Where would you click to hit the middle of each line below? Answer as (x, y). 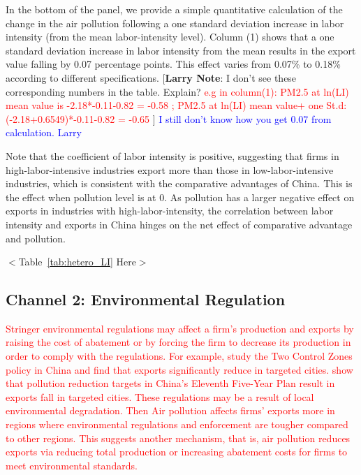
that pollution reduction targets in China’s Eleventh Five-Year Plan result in (170, 383)
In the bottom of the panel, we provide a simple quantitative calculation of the (174, 9)
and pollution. (36, 238)
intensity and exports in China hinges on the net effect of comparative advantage (179, 224)
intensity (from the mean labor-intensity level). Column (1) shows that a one (170, 37)
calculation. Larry (44, 132)
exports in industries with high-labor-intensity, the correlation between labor (170, 211)
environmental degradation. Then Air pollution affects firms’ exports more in (170, 410)
